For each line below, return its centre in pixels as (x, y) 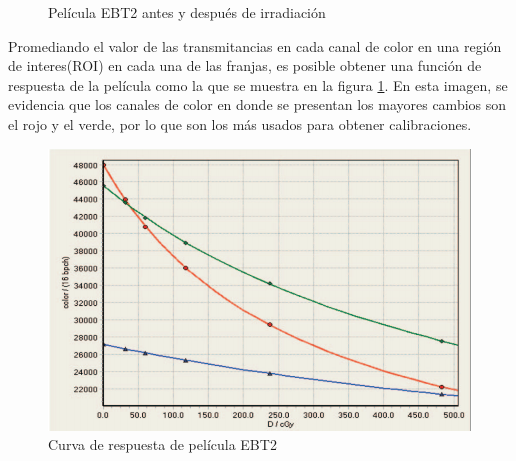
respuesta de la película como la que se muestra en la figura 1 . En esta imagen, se (258, 84)
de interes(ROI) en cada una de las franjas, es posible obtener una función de (245, 65)
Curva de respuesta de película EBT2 (162, 444)
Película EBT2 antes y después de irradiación (187, 12)
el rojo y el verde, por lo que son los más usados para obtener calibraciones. (240, 123)
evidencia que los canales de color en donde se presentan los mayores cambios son (257, 104)
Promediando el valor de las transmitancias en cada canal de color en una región (255, 45)
